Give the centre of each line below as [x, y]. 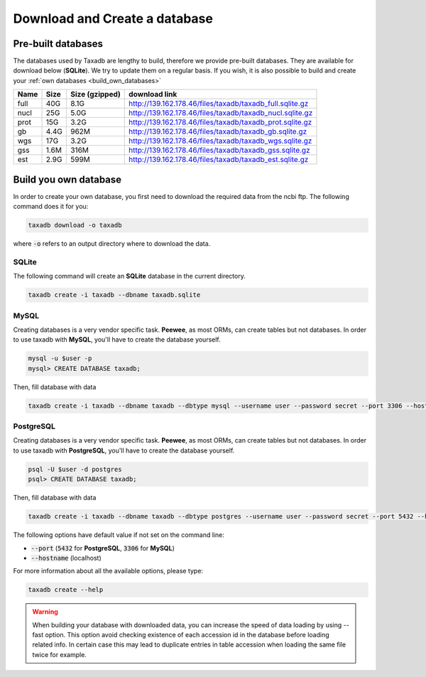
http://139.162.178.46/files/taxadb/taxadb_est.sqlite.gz [219, 160]
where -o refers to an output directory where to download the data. [112, 244]
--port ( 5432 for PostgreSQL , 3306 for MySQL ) [103, 548]
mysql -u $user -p [60, 358]
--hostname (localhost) [66, 558]
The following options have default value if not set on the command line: [119, 535]
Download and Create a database [113, 18]
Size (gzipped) [95, 94]
